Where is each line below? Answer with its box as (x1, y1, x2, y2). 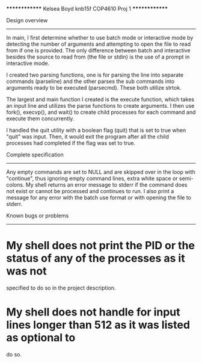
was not (6, 264, 47, 278)
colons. (6, 181, 25, 188)
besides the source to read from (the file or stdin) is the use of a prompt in (6, 54, 190, 60)
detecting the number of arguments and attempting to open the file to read (6, 40, 191, 48)
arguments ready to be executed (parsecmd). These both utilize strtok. (6, 84, 182, 91)
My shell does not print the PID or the (6, 239, 195, 252)
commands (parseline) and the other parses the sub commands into (6, 78, 175, 85)
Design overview (6, 17, 48, 23)
